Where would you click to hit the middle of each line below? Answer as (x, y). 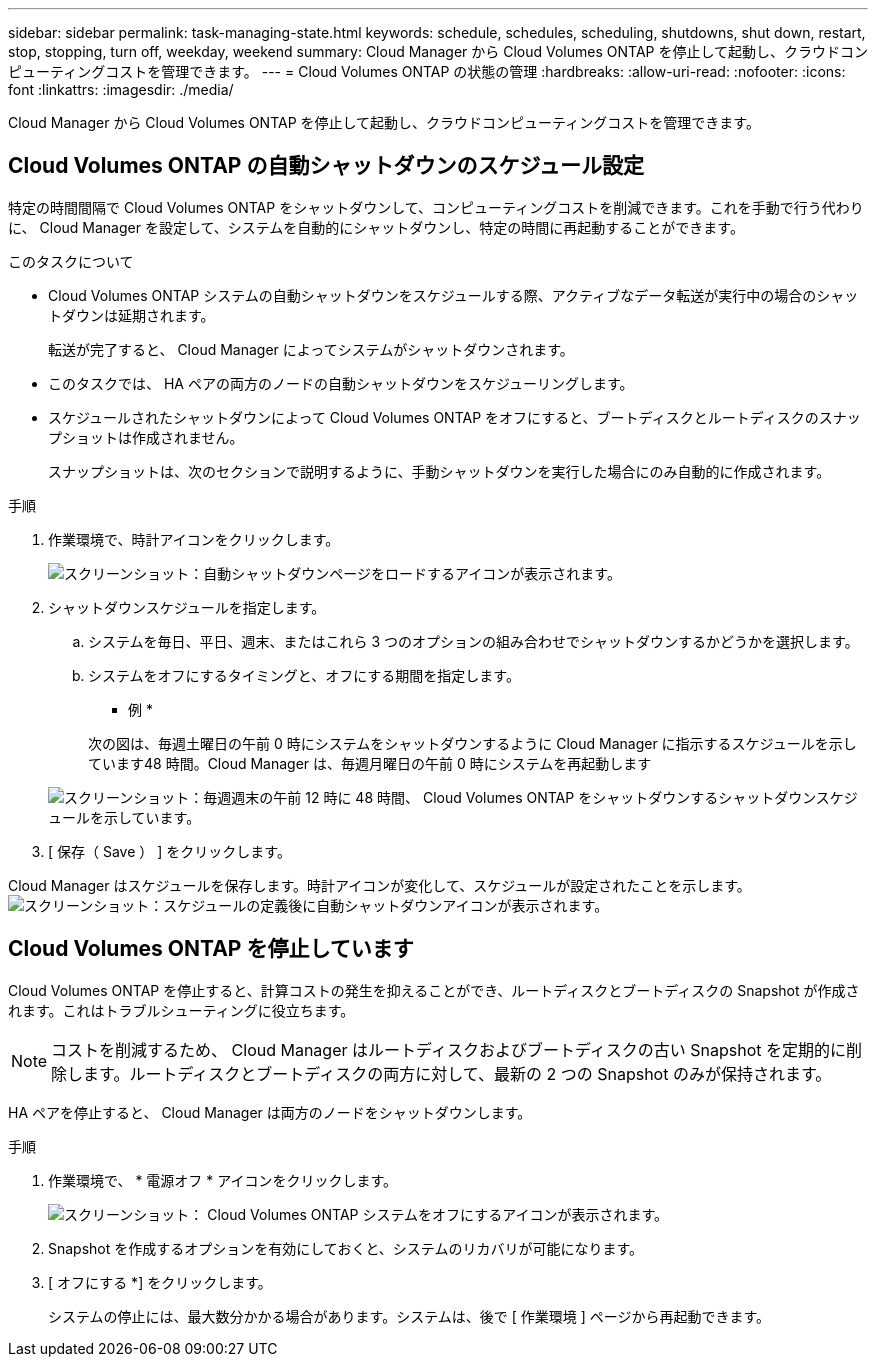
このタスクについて (71, 261)
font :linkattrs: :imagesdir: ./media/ (121, 89)
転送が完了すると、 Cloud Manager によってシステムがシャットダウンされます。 (311, 349)
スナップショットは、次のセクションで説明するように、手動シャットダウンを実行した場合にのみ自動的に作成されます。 (439, 471)
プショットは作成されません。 (146, 437)
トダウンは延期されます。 (131, 315)
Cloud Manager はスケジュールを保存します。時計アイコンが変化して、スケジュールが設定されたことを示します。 (379, 885)
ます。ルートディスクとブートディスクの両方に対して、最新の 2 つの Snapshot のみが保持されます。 (457, 1073)
